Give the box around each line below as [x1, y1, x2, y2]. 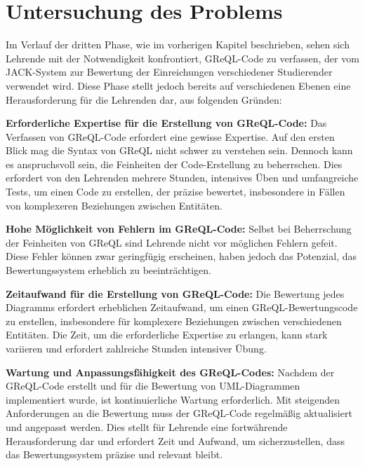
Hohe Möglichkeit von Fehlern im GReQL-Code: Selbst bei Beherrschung [6, 221, 352, 236]
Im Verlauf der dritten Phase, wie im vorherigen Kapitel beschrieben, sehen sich [6, 37, 350, 52]
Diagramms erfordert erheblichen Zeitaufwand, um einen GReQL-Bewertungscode [6, 300, 358, 315]
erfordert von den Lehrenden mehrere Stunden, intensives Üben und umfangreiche [6, 170, 359, 185]
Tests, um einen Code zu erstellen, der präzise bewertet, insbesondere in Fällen [6, 184, 345, 199]
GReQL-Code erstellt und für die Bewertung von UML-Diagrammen [6, 378, 300, 393]
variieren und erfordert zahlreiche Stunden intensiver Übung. [6, 341, 267, 355]
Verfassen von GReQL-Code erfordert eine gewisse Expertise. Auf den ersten [6, 129, 335, 144]
